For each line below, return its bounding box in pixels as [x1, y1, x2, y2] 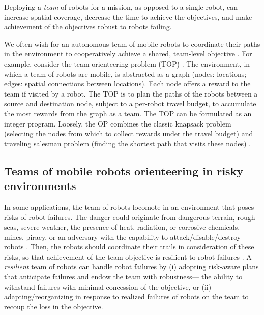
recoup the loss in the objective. [4, 301, 103, 311]
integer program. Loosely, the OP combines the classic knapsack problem [4, 118, 231, 129]
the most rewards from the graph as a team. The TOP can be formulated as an [4, 108, 252, 118]
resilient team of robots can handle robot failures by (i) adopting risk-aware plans [4, 261, 259, 272]
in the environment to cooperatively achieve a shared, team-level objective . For [4, 48, 252, 59]
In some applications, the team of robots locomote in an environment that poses [4, 201, 254, 212]
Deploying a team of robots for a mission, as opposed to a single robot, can [4, 2, 238, 12]
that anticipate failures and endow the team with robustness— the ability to [4, 271, 243, 282]
